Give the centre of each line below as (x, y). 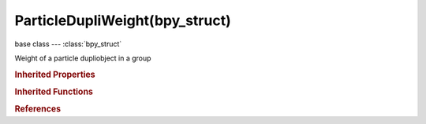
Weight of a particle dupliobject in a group (83, 58)
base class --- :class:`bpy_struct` (68, 44)
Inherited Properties (55, 75)
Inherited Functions (54, 92)
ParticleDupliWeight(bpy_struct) (123, 20)
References (38, 109)
